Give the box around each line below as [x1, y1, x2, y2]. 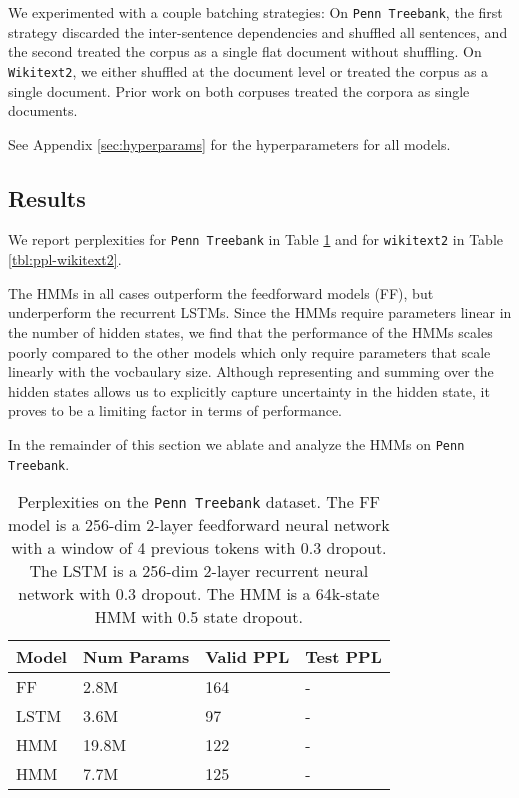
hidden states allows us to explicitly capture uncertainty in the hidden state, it [8, 380, 490, 401]
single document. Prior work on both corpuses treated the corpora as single [8, 80, 470, 101]
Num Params [82, 645, 190, 669]
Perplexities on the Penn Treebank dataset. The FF [17, 490, 381, 514]
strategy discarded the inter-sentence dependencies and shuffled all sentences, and [8, 21, 508, 42]
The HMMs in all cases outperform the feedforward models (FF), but [8, 282, 434, 303]
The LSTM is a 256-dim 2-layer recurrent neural [29, 559, 369, 583]
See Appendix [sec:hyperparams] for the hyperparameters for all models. [8, 133, 451, 154]
